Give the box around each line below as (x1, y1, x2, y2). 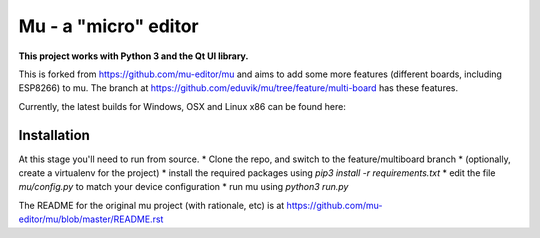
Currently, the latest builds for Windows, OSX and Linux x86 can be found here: (18, 100, 347, 112)
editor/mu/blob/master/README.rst (18, 213, 164, 225)
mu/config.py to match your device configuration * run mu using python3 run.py (18, 181, 349, 193)
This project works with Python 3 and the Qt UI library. (18, 50, 249, 62)
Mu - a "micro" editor (18, 15, 199, 37)
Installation (18, 126, 90, 144)
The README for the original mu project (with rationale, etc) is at (18, 199, 285, 211)
